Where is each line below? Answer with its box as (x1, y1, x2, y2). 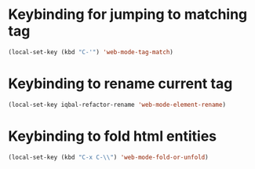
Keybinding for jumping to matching (8, 6, 248, 24)
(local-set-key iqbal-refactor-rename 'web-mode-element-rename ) (8, 101, 226, 108)
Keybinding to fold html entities (8, 127, 217, 145)
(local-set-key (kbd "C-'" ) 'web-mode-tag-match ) (8, 48, 174, 56)
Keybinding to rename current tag (8, 75, 233, 92)
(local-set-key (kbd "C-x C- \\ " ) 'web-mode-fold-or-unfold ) (8, 153, 209, 161)
